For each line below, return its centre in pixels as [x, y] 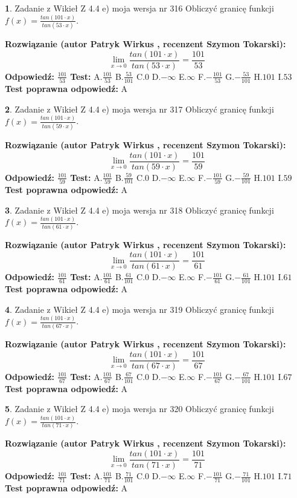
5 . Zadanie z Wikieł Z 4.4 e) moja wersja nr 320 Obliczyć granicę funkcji [139, 409]
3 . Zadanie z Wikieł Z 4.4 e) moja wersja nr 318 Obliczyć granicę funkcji [139, 210]
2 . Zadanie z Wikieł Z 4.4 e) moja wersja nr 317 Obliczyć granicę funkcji [139, 109]
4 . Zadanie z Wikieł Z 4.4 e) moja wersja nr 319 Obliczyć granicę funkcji [139, 309]
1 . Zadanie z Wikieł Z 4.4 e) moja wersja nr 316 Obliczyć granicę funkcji [139, 8]
